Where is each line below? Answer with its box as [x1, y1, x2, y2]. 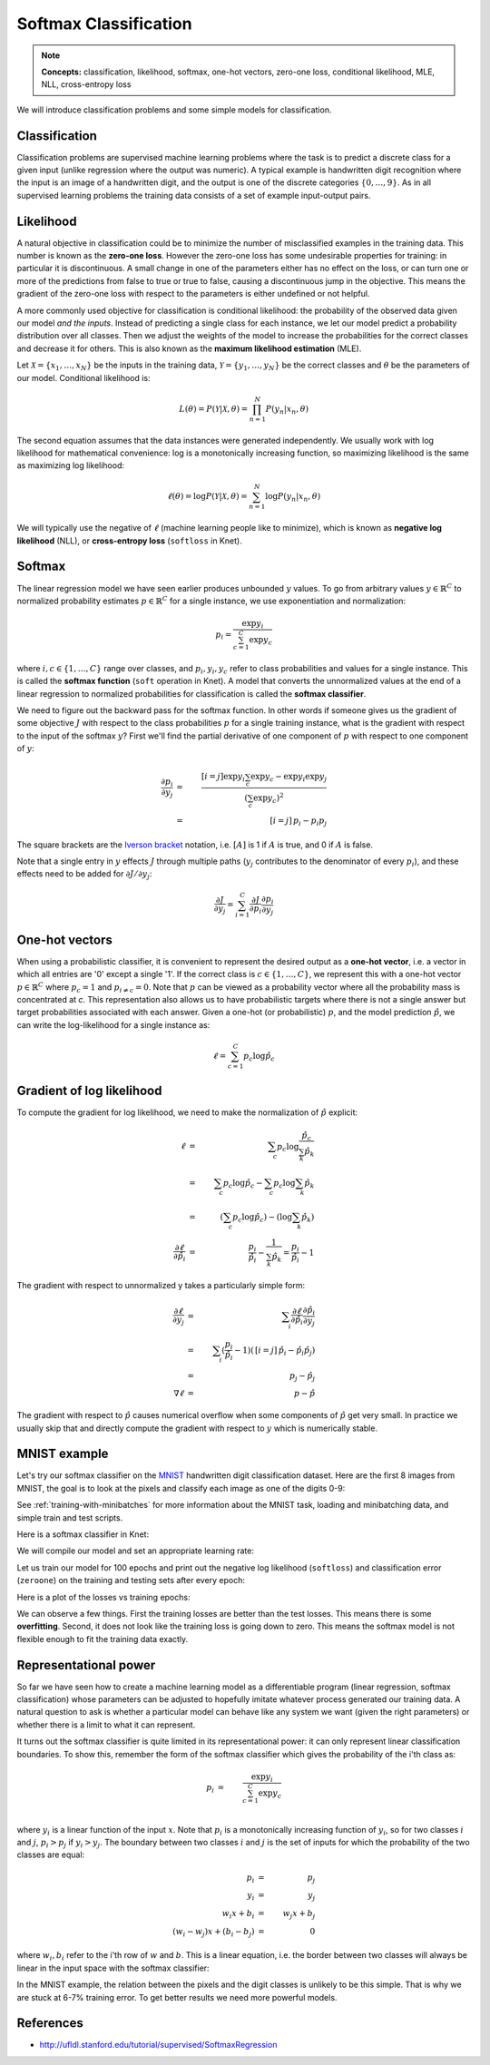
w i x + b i [221, 1908, 255, 1921]
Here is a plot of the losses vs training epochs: [16, 1591, 191, 1602]
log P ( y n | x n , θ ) [264, 491, 321, 504]
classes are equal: [16, 1849, 85, 1860]
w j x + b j [282, 1908, 316, 1921]
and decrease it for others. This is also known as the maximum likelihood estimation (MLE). [16, 343, 362, 354]
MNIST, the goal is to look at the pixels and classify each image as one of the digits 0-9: [16, 1483, 346, 1493]
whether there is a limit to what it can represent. [16, 1719, 196, 1730]
